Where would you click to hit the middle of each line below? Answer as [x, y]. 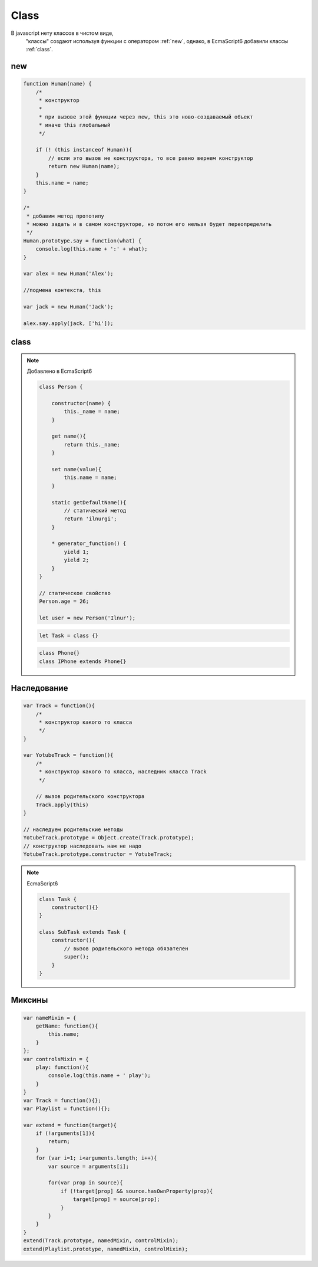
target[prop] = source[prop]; [116, 1199]
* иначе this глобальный [74, 125]
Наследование [39, 688]
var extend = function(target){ [70, 1125]
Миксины [29, 1000]
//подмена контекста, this [62, 290]
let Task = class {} [69, 635]
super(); [77, 957]
